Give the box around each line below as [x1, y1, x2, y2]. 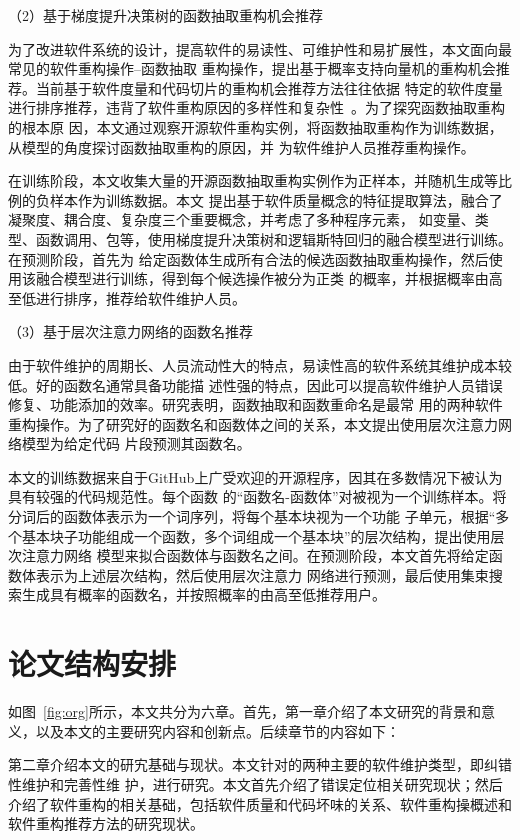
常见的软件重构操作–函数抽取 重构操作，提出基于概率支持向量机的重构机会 [8, 58, 496, 79]
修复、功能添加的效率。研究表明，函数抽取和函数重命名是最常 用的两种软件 [8, 394, 503, 415]
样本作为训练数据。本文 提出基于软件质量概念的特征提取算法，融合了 [49, 189, 503, 210]
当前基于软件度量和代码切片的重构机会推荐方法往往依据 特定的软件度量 [35, 77, 503, 98]
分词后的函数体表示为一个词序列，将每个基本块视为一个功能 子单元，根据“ [8, 506, 496, 527]
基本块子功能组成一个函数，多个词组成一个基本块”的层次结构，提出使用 [21, 525, 491, 546]
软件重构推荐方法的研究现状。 [8, 813, 204, 834]
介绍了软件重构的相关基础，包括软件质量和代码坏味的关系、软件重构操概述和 [8, 793, 512, 814]
